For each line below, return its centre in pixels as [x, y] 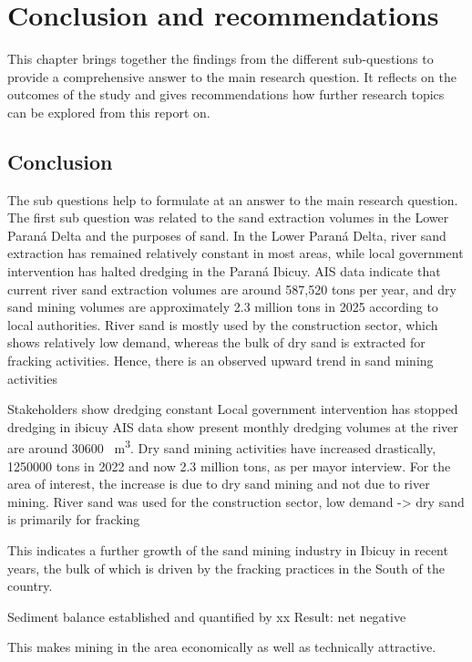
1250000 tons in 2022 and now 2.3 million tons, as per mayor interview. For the [229, 465]
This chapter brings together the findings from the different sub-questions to [221, 59]
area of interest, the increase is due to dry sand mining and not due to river [219, 484]
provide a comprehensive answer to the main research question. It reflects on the [232, 76]
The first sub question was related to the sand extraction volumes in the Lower [228, 217]
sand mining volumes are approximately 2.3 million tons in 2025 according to [223, 307]
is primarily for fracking [74, 519]
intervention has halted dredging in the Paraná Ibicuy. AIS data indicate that [224, 271]
